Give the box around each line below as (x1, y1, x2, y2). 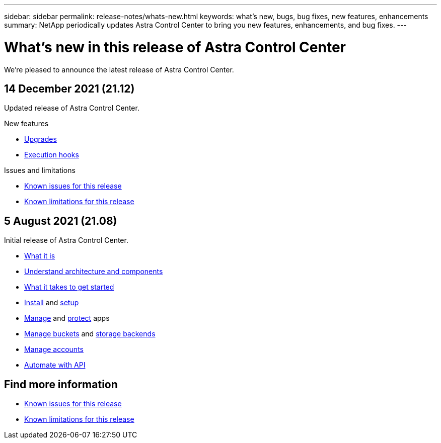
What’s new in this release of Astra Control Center (4, 38, 346, 56)
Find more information (4, 378, 118, 391)
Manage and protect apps (24, 314, 110, 323)
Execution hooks (24, 150, 79, 159)
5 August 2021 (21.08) (4, 214, 117, 227)
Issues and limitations (4, 166, 76, 175)
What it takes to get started (24, 283, 114, 292)
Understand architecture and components (24, 267, 163, 276)
